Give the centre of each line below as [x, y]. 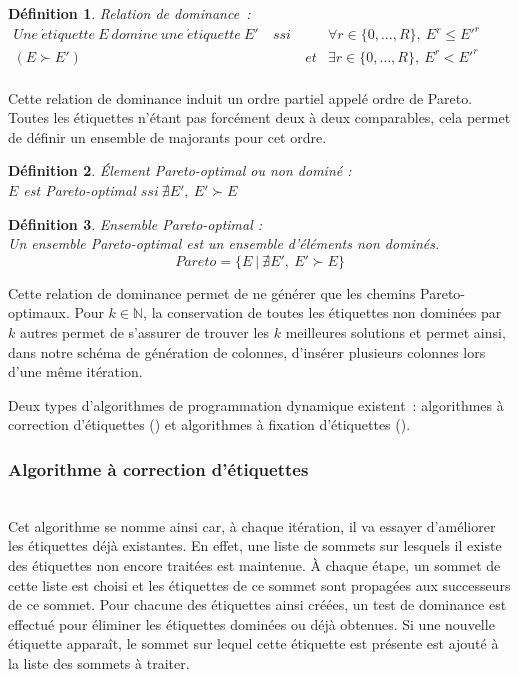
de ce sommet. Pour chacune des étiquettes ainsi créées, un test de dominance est [257, 604]
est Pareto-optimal [79, 190]
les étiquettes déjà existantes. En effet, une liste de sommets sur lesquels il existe [255, 545]
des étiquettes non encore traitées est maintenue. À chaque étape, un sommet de [254, 565]
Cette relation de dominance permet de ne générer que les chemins [212, 292]
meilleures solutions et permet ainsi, [395, 332]
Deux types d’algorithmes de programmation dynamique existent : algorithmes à [256, 404]
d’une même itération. [75, 371]
